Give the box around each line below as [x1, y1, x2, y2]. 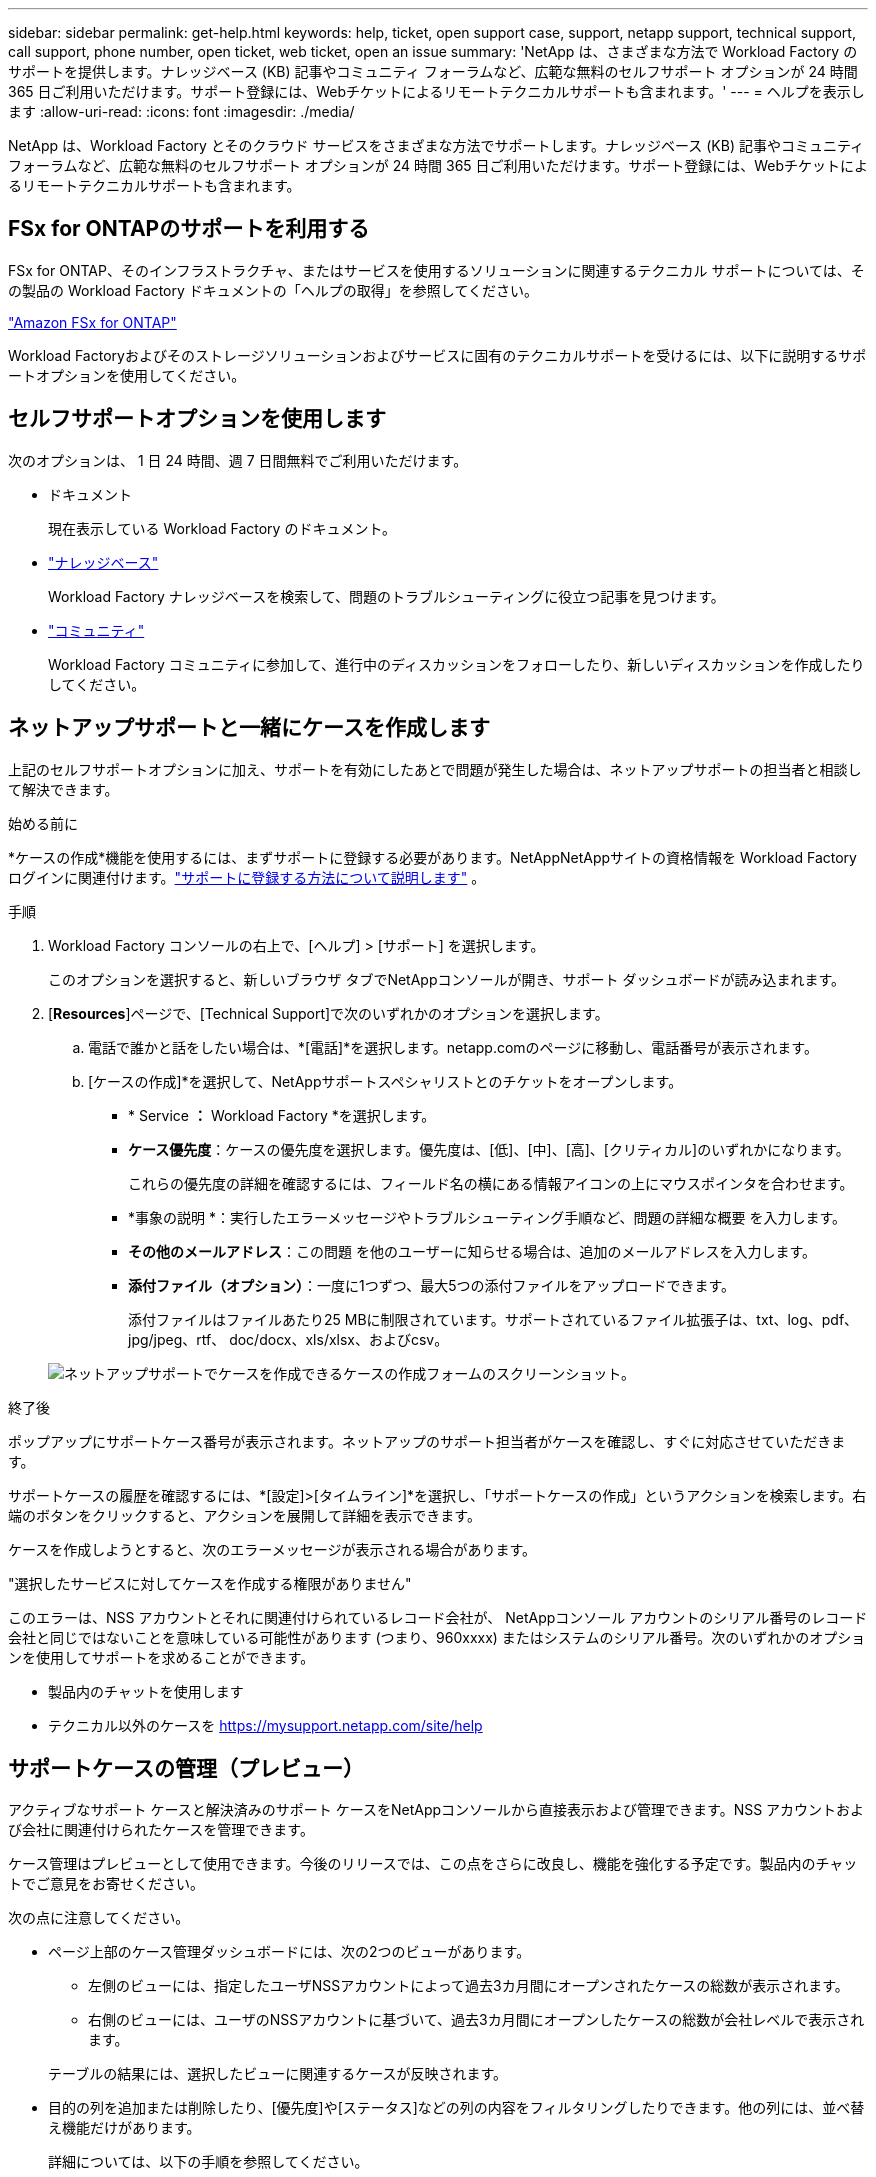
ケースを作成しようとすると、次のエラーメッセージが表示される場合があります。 [8, 1540, 537, 1558]
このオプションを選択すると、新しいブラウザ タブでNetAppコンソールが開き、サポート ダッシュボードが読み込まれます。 [48, 970, 846, 988]
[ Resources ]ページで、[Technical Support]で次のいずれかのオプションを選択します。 [48, 1004, 609, 1022]
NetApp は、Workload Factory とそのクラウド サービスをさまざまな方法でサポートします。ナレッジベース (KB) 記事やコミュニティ [8, 137, 865, 154]
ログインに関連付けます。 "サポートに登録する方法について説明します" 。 [8, 868, 486, 886]
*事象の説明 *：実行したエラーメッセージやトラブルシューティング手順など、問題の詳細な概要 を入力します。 [128, 1208, 847, 1226]
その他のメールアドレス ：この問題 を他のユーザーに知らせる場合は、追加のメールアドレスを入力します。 [128, 1242, 816, 1260]
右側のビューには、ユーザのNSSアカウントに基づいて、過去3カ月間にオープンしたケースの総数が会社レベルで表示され [88, 2011, 865, 2029]
